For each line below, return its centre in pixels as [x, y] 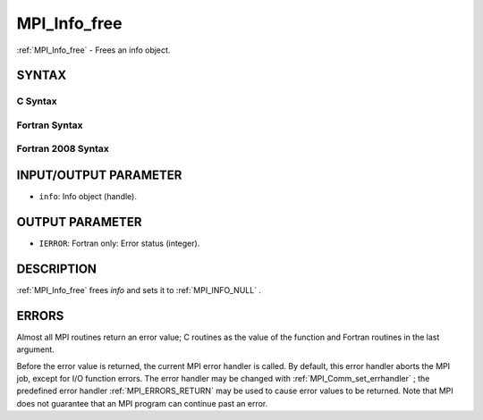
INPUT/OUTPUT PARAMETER [99, 176]
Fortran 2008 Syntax [63, 149]
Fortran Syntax [50, 125]
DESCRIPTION [57, 269]
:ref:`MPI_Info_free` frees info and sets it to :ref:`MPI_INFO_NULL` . [139, 290]
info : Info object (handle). [88, 197]
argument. [36, 349]
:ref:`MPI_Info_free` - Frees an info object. [93, 50]
